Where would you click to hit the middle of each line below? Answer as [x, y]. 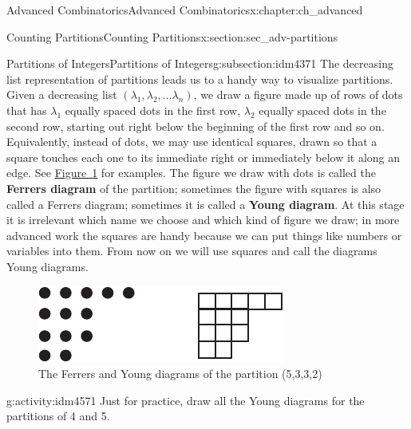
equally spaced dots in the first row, [153, 110]
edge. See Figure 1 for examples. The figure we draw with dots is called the [191, 173]
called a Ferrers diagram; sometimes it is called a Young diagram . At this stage [205, 204]
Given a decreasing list [62, 94]
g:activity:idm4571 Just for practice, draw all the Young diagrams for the [186, 400]
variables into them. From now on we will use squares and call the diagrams [192, 251]
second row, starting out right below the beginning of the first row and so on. [196, 126]
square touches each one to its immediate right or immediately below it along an [204, 157]
